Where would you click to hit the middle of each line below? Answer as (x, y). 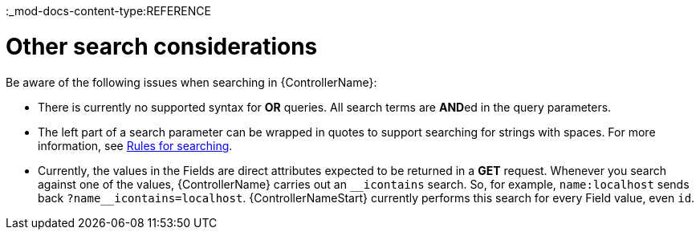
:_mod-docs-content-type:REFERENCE (108, 11)
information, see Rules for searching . (135, 145)
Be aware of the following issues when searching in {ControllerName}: (191, 82)
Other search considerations (162, 46)
